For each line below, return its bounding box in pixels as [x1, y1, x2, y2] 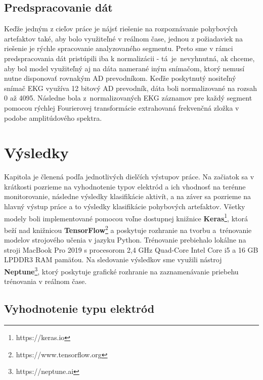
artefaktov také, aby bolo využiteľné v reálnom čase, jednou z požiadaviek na [4, 33, 243, 43]
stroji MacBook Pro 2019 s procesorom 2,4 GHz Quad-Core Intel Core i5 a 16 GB [4, 244, 258, 255]
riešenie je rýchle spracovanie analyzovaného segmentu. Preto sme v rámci [4, 43, 233, 54]
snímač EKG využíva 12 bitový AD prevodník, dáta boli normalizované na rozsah [4, 82, 257, 93]
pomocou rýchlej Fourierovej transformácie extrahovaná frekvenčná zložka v [4, 102, 239, 113]
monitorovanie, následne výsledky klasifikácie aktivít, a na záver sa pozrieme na [4, 191, 251, 202]
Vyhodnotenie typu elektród [4, 301, 155, 316]
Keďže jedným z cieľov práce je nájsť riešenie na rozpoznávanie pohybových [4, 23, 238, 34]
